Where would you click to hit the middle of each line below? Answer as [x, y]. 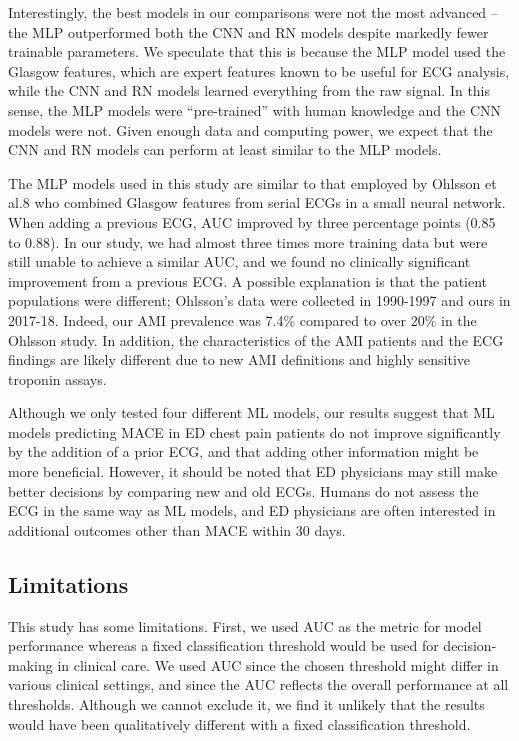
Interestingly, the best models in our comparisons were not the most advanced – [253, 12]
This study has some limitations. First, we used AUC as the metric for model [245, 625]
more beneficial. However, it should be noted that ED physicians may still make [253, 471]
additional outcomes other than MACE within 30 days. [177, 529]
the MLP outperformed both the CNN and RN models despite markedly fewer [248, 31]
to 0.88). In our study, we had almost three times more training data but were [248, 241]
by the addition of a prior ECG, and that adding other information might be [243, 451]
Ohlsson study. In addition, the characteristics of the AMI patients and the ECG [256, 339]
